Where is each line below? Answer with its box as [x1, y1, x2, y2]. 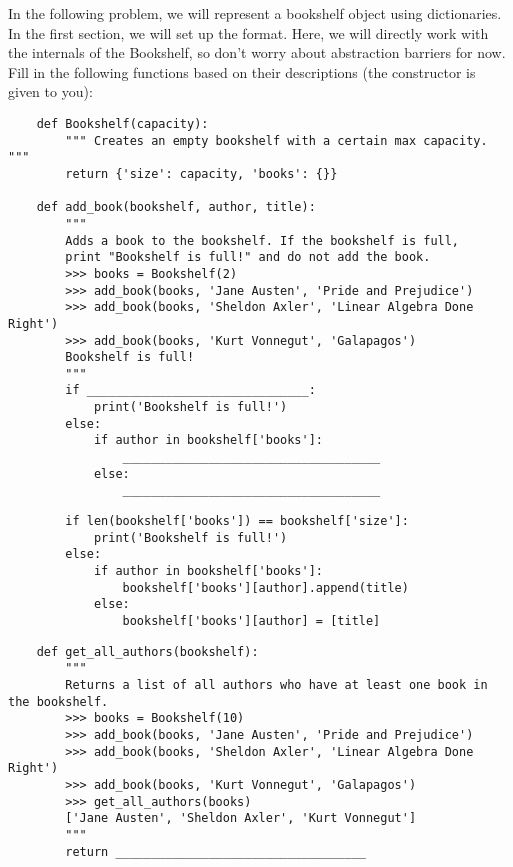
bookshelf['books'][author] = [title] [122, 614, 381, 628]
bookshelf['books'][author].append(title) [122, 580, 409, 595]
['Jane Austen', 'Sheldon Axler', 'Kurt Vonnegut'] [65, 811, 417, 826]
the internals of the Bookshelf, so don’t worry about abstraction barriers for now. [8, 42, 506, 63]
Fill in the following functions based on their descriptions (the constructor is [8, 61, 476, 82]
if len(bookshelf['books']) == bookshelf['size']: [65, 514, 409, 529]
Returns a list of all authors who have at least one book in [65, 677, 488, 692]
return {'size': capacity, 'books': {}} [65, 166, 338, 181]
